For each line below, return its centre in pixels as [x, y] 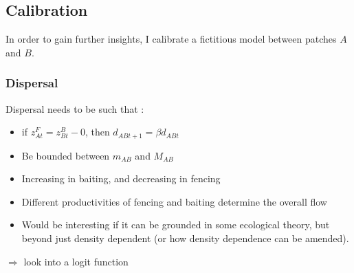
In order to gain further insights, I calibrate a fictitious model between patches [171, 39]
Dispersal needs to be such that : [75, 108]
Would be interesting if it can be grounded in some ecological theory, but [176, 225]
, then [97, 132]
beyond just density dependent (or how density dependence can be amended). [185, 238]
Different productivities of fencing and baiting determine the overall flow [174, 201]
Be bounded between [66, 155]
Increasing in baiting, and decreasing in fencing [121, 178]
